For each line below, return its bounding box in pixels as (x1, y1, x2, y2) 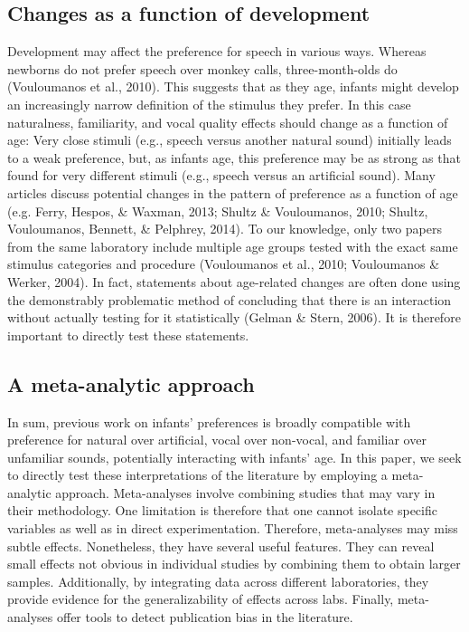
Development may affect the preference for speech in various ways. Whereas (7, 42, 427, 61)
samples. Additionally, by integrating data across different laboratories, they (7, 571, 429, 590)
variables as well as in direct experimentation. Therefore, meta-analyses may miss (7, 519, 458, 538)
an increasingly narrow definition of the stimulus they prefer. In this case (7, 94, 411, 113)
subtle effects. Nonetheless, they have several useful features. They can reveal (7, 536, 435, 555)
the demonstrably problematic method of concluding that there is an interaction (7, 290, 452, 309)
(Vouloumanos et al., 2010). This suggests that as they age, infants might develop (7, 77, 459, 96)
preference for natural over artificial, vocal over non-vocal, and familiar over (7, 430, 427, 449)
